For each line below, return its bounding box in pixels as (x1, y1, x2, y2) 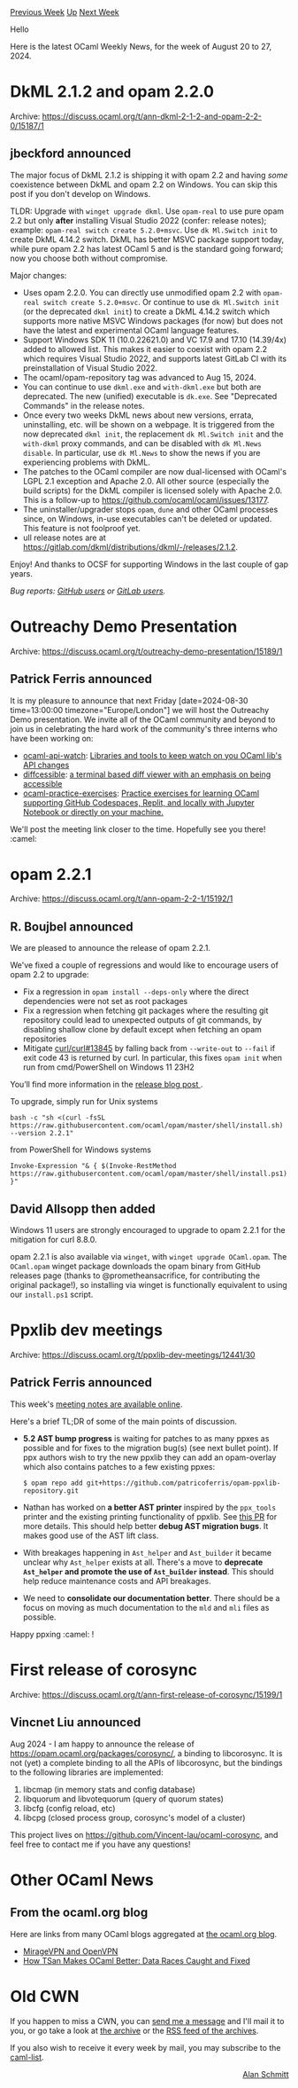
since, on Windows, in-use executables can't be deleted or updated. (22, 513, 272, 524)
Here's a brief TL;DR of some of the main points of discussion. (10, 1416, 238, 1426)
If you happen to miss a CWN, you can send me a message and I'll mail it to (10, 2015, 285, 2026)
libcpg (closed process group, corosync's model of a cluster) (22, 1812, 246, 1823)
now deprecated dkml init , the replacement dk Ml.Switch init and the (22, 428, 284, 439)
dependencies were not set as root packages (22, 996, 188, 1007)
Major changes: (10, 270, 67, 280)
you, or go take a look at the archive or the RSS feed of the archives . (10, 2025, 259, 2036)
